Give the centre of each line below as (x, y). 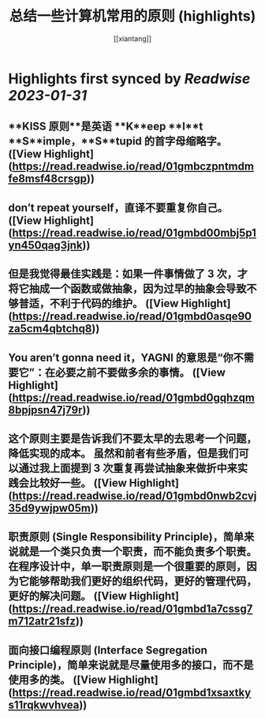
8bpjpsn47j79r (45, 410)
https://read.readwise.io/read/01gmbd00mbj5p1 (134, 232)
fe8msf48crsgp (48, 179)
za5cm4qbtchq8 (50, 329)
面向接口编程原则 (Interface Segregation (108, 650)
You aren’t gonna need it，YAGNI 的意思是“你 (121, 357)
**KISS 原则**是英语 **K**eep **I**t (106, 127)
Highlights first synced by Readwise (129, 79)
